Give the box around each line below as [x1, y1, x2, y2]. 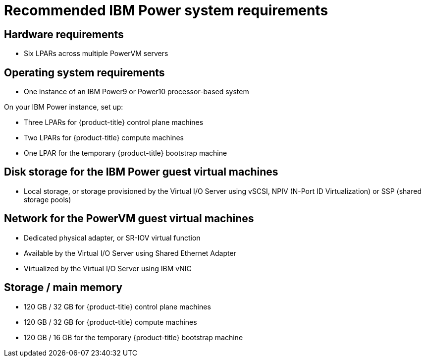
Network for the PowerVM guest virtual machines [4, 212, 254, 225]
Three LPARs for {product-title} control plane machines [24, 118, 204, 127]
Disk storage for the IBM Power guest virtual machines [4, 166, 278, 179]
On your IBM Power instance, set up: [4, 103, 123, 112]
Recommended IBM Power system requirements [4, 2, 328, 19]
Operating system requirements [4, 66, 165, 79]
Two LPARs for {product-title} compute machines [24, 133, 184, 142]
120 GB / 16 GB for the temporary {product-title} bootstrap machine [24, 333, 243, 342]
